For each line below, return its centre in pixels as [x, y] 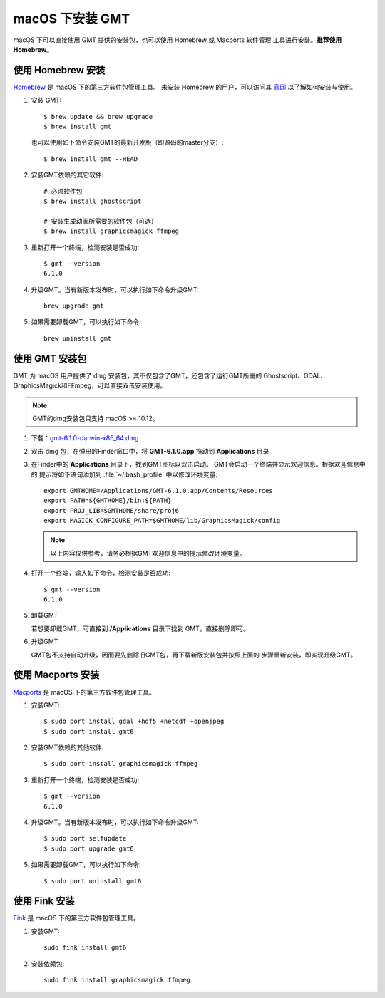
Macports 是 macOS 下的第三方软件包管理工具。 [84, 692]
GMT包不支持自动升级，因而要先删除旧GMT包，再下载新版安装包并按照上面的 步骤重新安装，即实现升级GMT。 [194, 655]
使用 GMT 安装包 [50, 359]
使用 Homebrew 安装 [59, 70]
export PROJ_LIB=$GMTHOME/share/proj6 [112, 510]
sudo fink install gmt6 [85, 948]
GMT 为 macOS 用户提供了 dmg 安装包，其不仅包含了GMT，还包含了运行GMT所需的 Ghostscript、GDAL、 [170, 375]
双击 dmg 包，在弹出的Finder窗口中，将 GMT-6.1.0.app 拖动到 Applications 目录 [150, 451]
